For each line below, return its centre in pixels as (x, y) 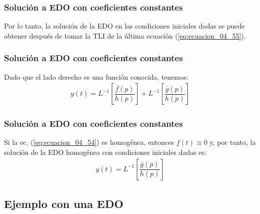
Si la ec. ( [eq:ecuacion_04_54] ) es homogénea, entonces (89, 142)
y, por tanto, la (233, 142)
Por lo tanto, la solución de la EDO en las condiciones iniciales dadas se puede (124, 26)
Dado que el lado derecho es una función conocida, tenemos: (96, 76)
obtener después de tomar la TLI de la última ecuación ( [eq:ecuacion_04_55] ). (125, 35)
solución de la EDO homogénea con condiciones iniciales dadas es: (105, 152)
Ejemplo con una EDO (64, 204)
